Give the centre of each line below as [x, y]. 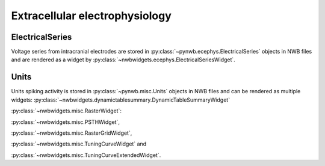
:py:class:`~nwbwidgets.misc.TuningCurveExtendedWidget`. [86, 155]
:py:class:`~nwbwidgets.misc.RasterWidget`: [66, 111]
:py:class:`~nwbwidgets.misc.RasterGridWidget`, [72, 133]
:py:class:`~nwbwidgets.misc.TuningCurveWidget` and [79, 144]
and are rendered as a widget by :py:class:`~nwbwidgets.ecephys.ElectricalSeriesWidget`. [123, 60]
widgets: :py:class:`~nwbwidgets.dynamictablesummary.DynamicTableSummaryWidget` [121, 100]
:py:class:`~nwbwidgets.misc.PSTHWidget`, [66, 122]
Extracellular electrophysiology [91, 16]
